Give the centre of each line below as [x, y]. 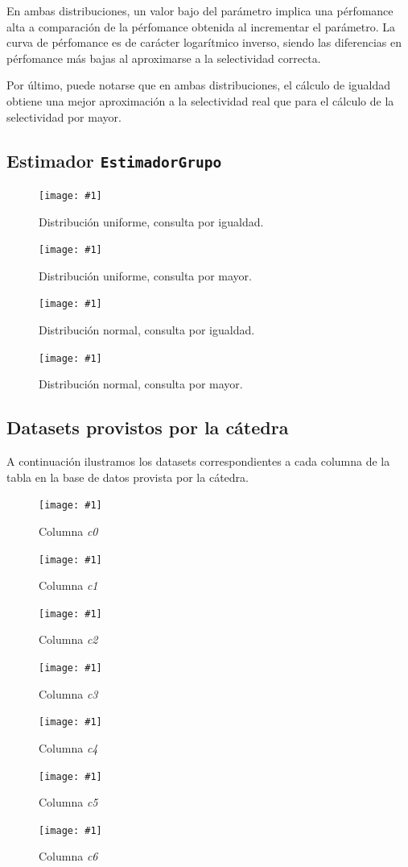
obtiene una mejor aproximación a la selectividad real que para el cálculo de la [200, 100]
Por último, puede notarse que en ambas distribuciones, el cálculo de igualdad [199, 85]
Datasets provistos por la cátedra [148, 427]
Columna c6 [68, 856]
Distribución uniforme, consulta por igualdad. [151, 221]
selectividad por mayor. [64, 116]
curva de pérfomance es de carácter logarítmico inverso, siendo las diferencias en [204, 42]
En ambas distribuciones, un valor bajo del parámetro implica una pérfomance [200, 10]
